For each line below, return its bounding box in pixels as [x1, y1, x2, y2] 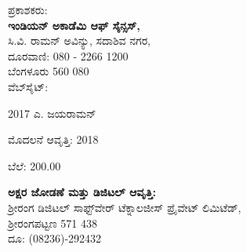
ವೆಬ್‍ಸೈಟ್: [8, 78, 49, 94]
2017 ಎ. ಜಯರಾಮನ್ [8, 104, 96, 121]
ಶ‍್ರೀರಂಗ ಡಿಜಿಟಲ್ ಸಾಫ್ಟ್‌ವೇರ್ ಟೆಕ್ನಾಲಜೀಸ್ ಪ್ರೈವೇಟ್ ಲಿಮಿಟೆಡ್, [8, 199, 242, 215]
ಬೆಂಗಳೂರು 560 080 [8, 63, 89, 79]
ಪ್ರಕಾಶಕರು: [8, 2, 48, 17]
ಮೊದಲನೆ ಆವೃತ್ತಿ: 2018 [8, 131, 99, 148]
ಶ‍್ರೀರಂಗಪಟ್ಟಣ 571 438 [8, 214, 97, 231]
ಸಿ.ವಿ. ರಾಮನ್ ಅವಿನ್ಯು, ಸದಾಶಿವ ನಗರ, [8, 32, 151, 49]
